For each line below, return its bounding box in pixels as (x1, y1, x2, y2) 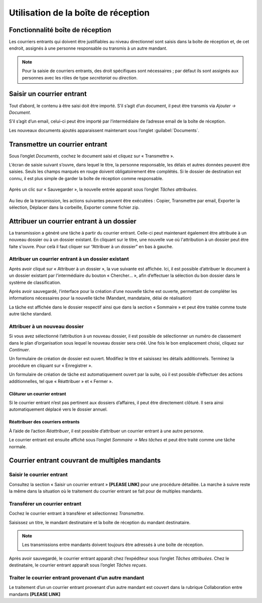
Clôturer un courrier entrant (9, 391, 66, 397)
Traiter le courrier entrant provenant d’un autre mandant (9, 574, 144, 581)
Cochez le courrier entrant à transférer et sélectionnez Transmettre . (9, 511, 145, 516)
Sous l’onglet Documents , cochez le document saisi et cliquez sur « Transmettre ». (9, 153, 175, 159)
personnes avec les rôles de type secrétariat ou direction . (22, 74, 138, 80)
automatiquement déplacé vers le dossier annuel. (9, 406, 108, 412)
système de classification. (9, 279, 61, 285)
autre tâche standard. (9, 311, 52, 317)
